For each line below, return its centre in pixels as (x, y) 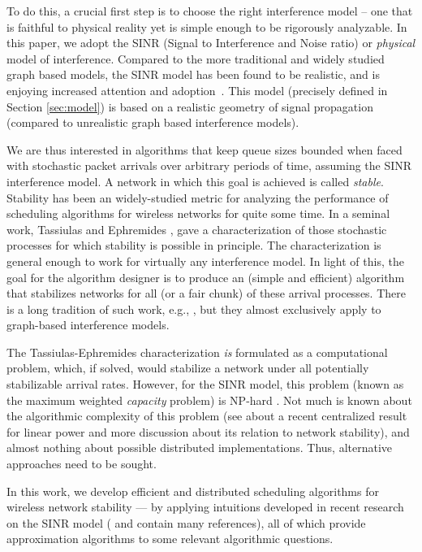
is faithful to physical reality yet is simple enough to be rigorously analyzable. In (207, 26)
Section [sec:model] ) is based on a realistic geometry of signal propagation (190, 106)
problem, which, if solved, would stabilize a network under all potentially (188, 368)
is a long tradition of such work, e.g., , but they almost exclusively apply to (194, 309)
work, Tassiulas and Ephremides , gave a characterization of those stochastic (197, 229)
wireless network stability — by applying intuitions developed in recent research (205, 507)
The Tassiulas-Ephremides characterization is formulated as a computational (197, 352)
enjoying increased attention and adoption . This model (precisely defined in (197, 90)
